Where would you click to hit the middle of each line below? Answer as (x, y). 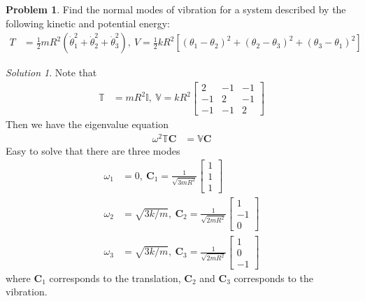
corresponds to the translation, (115, 278)
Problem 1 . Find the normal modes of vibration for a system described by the (176, 9)
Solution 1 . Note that (51, 72)
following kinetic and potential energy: (88, 23)
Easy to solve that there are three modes (93, 150)
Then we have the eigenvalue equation (87, 124)
